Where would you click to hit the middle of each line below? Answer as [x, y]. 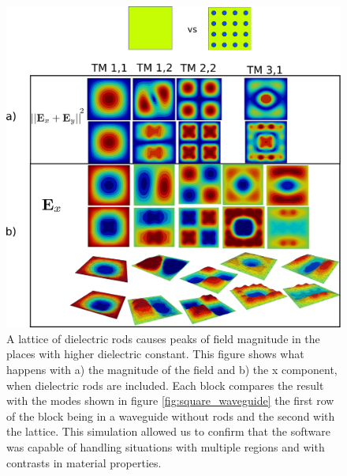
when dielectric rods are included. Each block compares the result [165, 385]
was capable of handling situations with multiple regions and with [166, 446]
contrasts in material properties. [84, 462]
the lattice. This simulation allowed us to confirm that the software [169, 431]
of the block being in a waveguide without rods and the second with [171, 416]
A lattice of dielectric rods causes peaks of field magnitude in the [163, 338]
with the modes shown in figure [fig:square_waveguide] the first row [170, 400]
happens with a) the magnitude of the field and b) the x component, [172, 369]
